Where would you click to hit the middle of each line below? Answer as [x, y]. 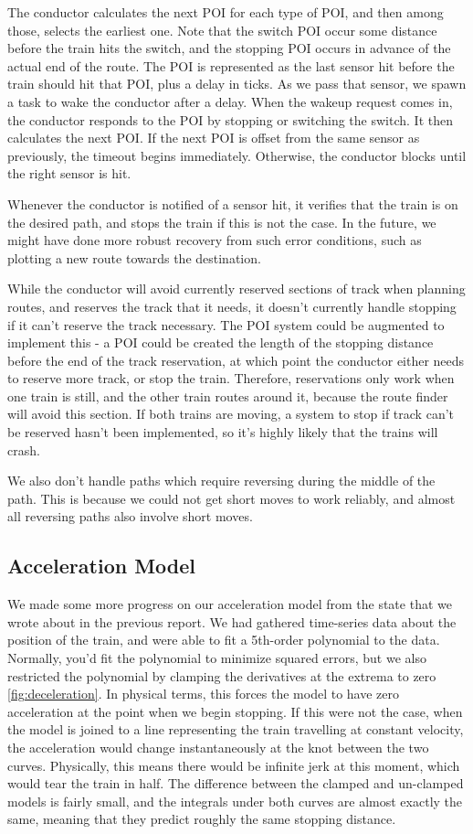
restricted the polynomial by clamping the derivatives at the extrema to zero [222, 675]
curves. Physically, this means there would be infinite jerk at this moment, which [234, 765]
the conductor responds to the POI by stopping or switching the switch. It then [230, 119]
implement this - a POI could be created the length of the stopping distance [221, 342]
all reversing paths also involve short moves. [130, 516]
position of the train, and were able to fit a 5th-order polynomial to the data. [224, 640]
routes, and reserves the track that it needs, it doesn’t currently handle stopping [232, 306]
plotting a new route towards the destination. [134, 257]
